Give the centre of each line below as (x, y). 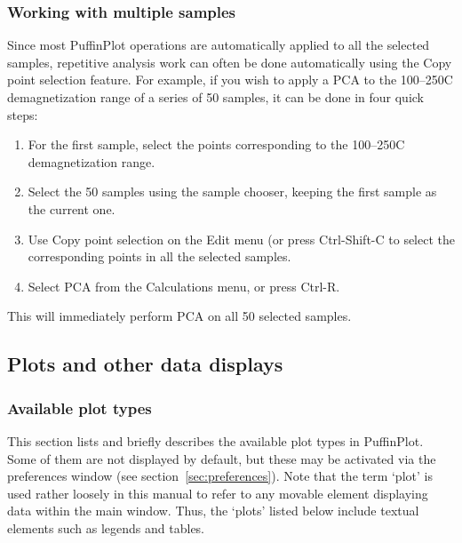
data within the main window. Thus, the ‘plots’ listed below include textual (213, 511)
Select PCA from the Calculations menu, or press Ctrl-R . (184, 286)
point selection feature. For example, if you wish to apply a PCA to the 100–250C (230, 80)
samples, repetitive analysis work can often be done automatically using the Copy (230, 62)
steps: (23, 114)
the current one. (72, 208)
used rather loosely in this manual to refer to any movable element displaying (218, 493)
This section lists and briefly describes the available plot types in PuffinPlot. (215, 440)
